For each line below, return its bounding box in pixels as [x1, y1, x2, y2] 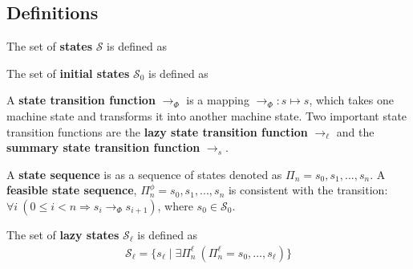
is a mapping [186, 92, 249, 108]
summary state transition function [6, 139, 200, 156]
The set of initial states [6, 64, 130, 81]
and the [336, 123, 375, 140]
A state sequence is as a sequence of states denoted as [6, 165, 282, 182]
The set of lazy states [6, 226, 119, 243]
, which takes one [309, 92, 394, 108]
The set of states [6, 38, 92, 55]
